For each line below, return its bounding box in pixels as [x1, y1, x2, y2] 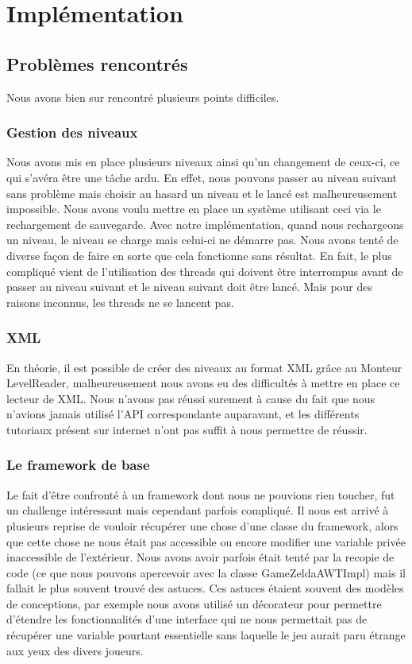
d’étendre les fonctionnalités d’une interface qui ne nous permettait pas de [6, 611, 368, 627]
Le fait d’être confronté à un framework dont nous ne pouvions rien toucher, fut [6, 486, 395, 503]
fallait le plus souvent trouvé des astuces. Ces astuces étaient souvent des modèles [6, 580, 404, 596]
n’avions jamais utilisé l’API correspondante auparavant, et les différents [6, 406, 360, 422]
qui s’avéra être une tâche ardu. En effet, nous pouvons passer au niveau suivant [6, 169, 397, 185]
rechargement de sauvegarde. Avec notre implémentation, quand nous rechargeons [6, 216, 404, 232]
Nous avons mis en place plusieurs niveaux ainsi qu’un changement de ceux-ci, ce [6, 153, 400, 170]
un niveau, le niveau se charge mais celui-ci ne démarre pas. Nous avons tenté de [6, 231, 399, 248]
